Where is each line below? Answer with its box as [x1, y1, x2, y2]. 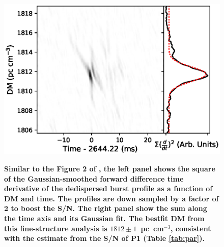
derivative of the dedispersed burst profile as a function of [4, 183, 213, 194]
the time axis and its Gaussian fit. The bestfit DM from [4, 213, 205, 224]
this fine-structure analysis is [4, 223, 107, 233]
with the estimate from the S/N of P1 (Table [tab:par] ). [4, 233, 205, 243]
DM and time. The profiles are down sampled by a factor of [4, 193, 219, 203]
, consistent [170, 223, 211, 233]
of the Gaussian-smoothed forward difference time [4, 173, 184, 184]
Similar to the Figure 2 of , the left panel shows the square [4, 163, 215, 174]
